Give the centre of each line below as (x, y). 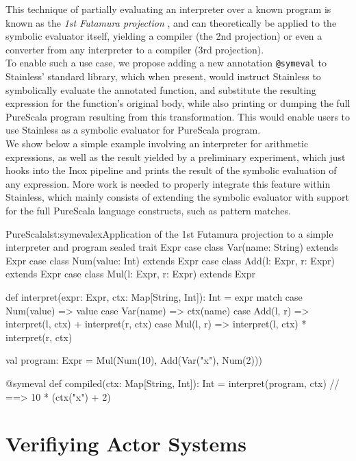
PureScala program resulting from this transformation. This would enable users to (178, 116)
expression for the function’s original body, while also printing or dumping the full (178, 103)
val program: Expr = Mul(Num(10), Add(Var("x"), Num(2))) (134, 360)
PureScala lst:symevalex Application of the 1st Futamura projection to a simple (169, 233)
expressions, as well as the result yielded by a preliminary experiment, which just (176, 157)
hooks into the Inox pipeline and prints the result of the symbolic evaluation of (171, 170)
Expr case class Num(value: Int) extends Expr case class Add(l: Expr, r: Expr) (170, 260)
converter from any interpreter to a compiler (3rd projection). (135, 49)
